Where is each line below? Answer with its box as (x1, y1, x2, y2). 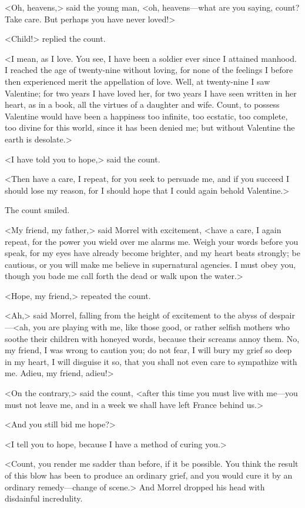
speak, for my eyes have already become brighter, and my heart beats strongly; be (5, 247, 300, 259)
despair (269, 309, 295, 321)
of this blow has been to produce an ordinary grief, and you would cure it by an (5, 469, 293, 481)
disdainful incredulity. (5, 492, 83, 504)
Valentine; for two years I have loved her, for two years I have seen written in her (5, 87, 297, 99)
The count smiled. (5, 204, 70, 216)
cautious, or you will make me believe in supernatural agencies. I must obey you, (5, 258, 296, 270)
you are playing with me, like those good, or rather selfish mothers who (33, 321, 290, 333)
